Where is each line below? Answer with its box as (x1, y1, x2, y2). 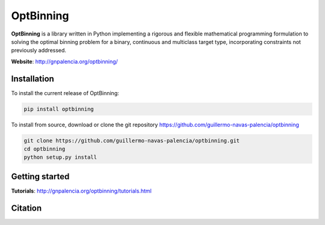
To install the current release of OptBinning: (11, 89, 120, 96)
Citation (11, 203, 42, 213)
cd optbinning (23, 145, 66, 152)
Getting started (11, 171, 70, 182)
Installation (11, 73, 54, 84)
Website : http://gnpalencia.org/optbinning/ (11, 58, 119, 65)
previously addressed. (11, 47, 66, 54)
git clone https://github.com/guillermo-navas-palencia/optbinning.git (23, 137, 240, 144)
